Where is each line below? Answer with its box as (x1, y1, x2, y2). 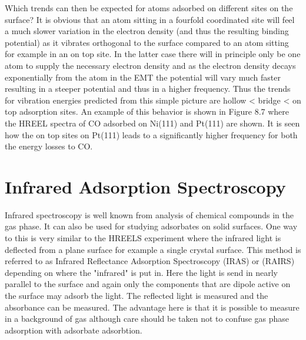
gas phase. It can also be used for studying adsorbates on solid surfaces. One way (5, 220, 298, 232)
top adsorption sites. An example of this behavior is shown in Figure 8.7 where (5, 105, 290, 118)
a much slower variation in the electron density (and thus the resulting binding (5, 25, 289, 37)
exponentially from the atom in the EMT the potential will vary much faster (5, 71, 281, 83)
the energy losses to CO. (5, 140, 93, 152)
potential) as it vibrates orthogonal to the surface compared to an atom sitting (5, 36, 289, 48)
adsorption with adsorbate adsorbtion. (5, 324, 142, 336)
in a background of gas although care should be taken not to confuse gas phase (5, 312, 290, 325)
